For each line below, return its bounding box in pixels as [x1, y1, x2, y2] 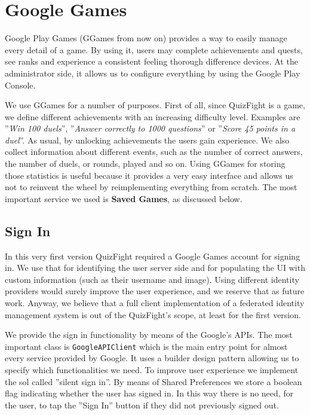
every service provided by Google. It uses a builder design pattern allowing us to [5, 352, 299, 364]
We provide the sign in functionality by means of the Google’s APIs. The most [5, 328, 293, 341]
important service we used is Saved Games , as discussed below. [5, 192, 243, 205]
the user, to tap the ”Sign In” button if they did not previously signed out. [5, 398, 279, 411]
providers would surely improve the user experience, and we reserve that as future [5, 285, 305, 297]
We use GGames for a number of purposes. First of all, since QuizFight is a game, [5, 99, 305, 111]
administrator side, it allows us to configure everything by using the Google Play [5, 66, 300, 79]
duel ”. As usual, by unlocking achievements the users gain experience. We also [5, 133, 290, 146]
